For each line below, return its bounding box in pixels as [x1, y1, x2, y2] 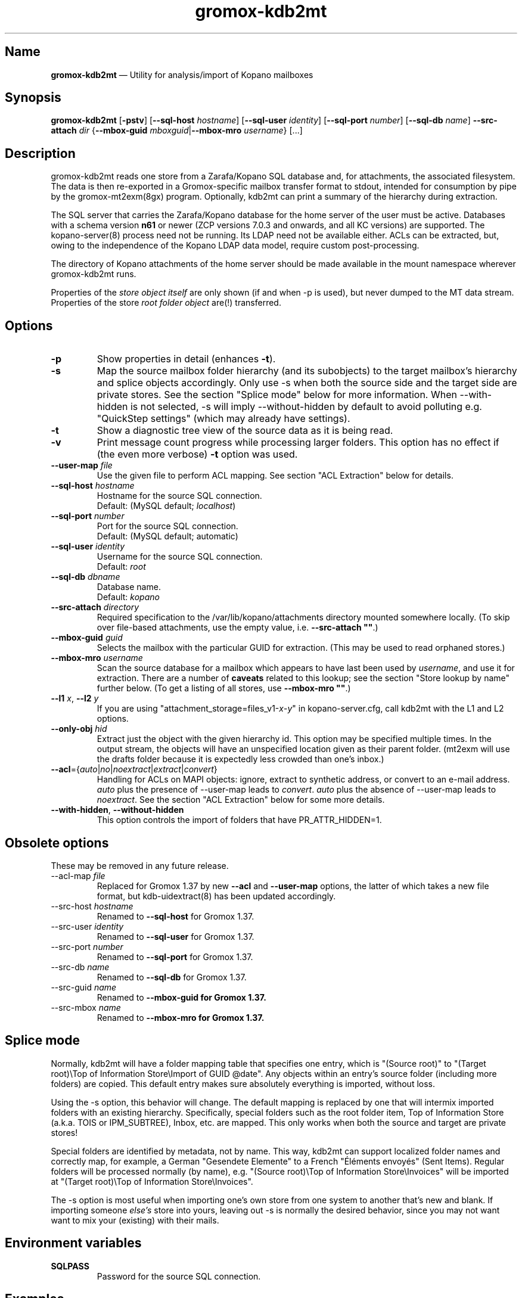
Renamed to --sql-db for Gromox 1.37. [97, 971, 247, 982]
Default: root [97, 561, 146, 572]
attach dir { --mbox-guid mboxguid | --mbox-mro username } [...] [51, 125, 303, 136]
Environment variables [5, 1235, 142, 1251]
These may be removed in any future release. [51, 860, 229, 871]
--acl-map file [51, 870, 105, 881]
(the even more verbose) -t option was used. [97, 448, 298, 461]
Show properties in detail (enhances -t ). [97, 353, 276, 365]
